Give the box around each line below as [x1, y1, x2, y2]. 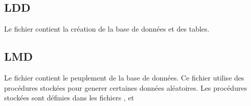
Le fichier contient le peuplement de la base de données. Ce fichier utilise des [4, 72, 244, 83]
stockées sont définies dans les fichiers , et [4, 92, 134, 103]
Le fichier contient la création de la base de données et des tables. [4, 23, 210, 34]
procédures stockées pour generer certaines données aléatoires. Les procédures [4, 82, 247, 93]
